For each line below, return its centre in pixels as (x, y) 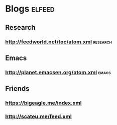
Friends (17, 89)
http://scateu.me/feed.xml (38, 116)
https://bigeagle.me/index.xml (43, 103)
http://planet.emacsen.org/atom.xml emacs (58, 72)
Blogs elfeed (30, 9)
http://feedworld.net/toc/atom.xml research (59, 42)
